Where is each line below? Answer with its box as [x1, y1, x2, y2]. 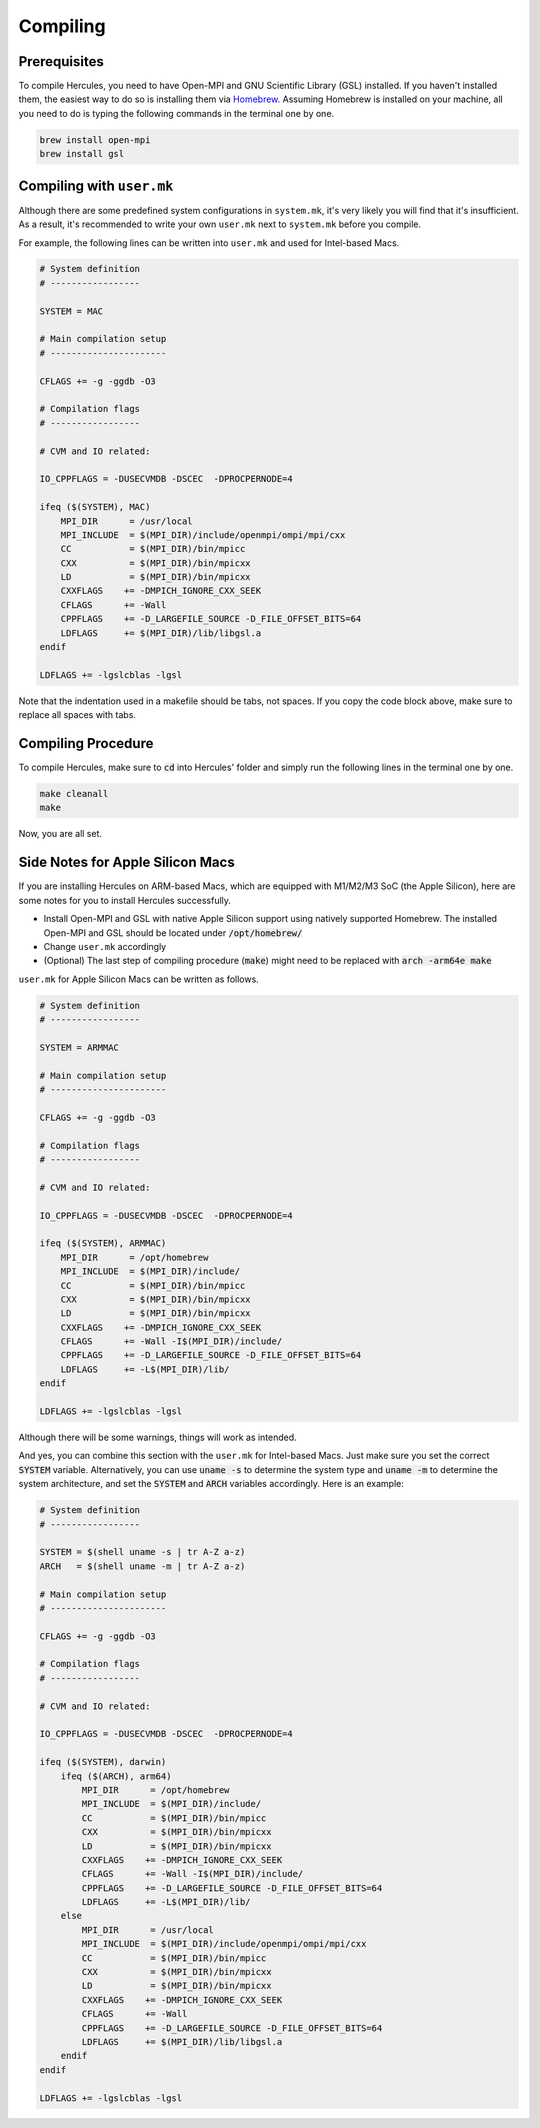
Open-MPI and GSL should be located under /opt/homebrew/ [43, 926, 303, 939]
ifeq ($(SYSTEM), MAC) [39, 501, 151, 513]
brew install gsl [39, 148, 125, 160]
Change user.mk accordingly [43, 940, 167, 952]
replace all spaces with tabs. [18, 709, 137, 721]
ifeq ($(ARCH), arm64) [60, 1770, 172, 1782]
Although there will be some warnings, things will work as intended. [18, 1431, 297, 1443]
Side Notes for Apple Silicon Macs [18, 854, 235, 871]
